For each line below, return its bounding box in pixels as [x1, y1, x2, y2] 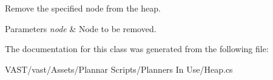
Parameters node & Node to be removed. [5, 22, 157, 35]
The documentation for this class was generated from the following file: [5, 42, 269, 55]
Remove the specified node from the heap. [5, 2, 161, 14]
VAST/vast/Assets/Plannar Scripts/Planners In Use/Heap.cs [5, 62, 233, 75]
